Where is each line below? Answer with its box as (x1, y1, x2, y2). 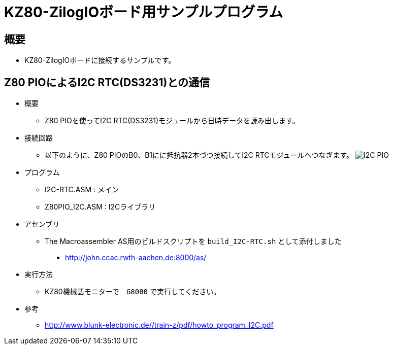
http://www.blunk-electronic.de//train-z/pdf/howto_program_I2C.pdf (45, 321, 274, 330)
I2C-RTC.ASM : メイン (45, 185, 119, 194)
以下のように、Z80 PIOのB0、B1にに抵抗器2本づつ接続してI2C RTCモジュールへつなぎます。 (45, 151, 354, 160)
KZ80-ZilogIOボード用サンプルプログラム (4, 4, 283, 21)
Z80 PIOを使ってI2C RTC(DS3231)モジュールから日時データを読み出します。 (45, 116, 300, 125)
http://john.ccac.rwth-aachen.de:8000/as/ (65, 253, 207, 262)
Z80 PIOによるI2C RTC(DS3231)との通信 (4, 76, 210, 89)
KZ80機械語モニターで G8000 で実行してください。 (45, 287, 221, 296)
